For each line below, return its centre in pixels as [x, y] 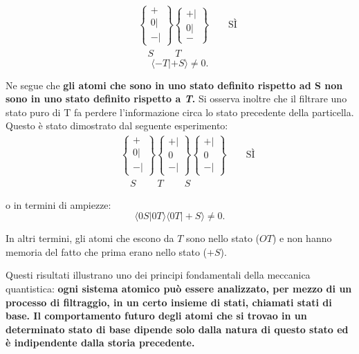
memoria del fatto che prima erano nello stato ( [107, 251]
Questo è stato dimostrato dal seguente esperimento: [117, 125]
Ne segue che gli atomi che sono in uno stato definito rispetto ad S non [174, 85]
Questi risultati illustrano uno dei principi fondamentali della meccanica [158, 275]
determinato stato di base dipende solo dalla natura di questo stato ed [177, 329]
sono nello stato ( [223, 238]
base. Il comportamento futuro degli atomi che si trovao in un [156, 316]
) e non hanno [302, 238]
